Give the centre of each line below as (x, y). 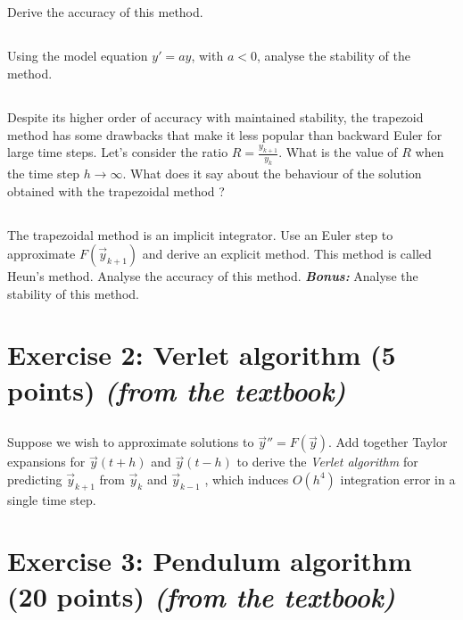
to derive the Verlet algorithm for (327, 462)
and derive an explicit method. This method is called (287, 254)
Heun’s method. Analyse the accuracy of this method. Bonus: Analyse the (213, 276)
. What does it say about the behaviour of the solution (272, 173)
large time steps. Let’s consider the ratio (118, 152)
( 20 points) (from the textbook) (201, 596)
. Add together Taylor (388, 442)
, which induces (247, 479)
